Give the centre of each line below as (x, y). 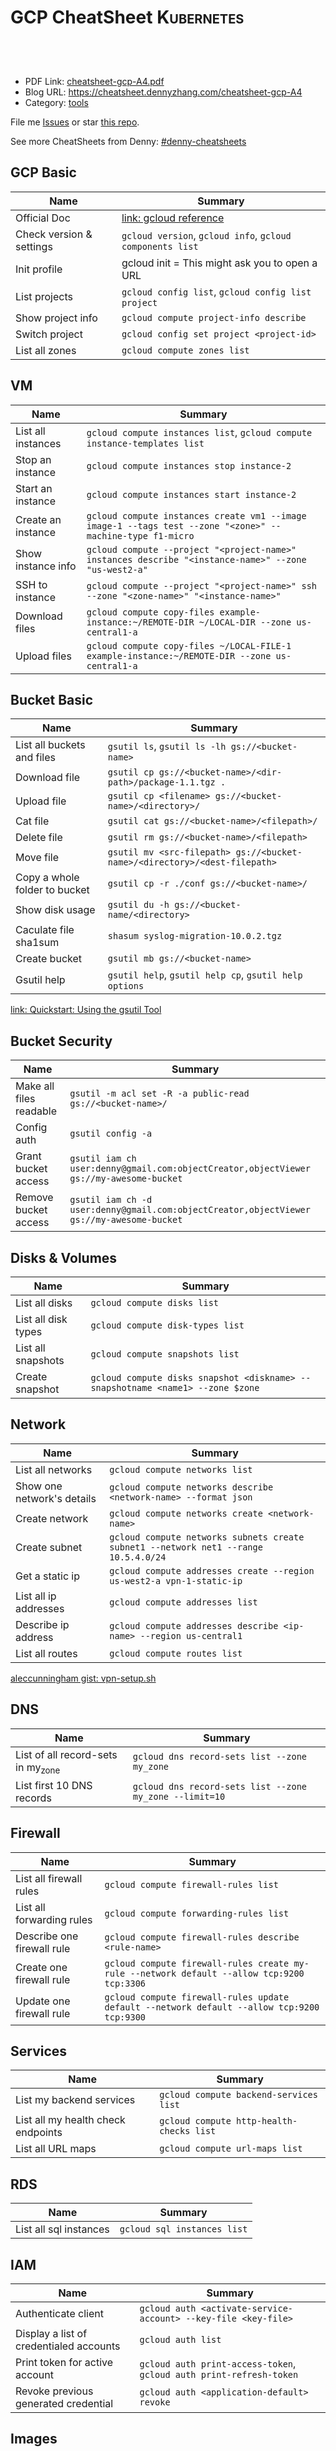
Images (34, 2439)
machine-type (117, 535)
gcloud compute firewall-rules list (191, 1884)
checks (175, 2131)
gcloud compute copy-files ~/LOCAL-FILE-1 (189, 645)
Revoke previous (54, 2391)
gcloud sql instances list (183, 2229)
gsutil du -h (138, 905)
